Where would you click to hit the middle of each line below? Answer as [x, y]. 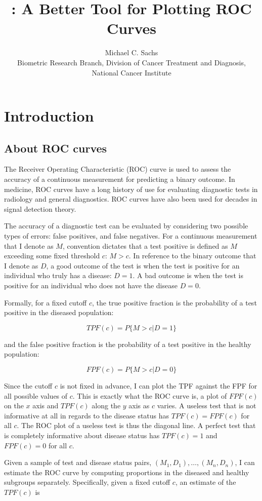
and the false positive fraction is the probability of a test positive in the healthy [128, 344]
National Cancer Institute [132, 72]
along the [106, 406]
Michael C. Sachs [132, 52]
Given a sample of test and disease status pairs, [78, 462]
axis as [139, 406]
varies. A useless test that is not [207, 406]
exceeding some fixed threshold [52, 256]
